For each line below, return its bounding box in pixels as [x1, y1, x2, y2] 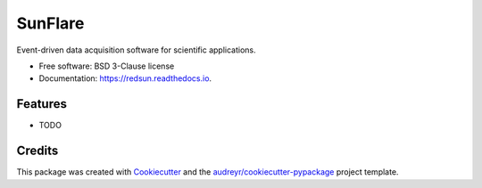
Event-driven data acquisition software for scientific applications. [16, 45, 256, 55]
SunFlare [16, 13, 85, 33]
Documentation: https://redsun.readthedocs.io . [38, 73, 212, 84]
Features [16, 96, 67, 111]
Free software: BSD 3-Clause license [38, 61, 175, 71]
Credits [16, 143, 59, 159]
